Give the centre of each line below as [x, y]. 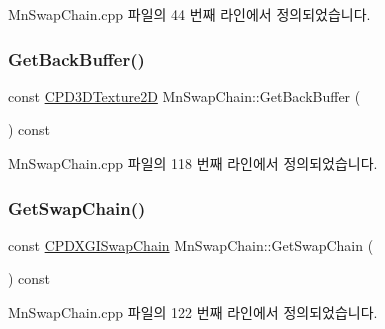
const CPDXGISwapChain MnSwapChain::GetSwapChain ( [191, 244]
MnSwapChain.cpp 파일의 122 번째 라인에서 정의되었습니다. [193, 312]
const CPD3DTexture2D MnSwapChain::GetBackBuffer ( [184, 95]
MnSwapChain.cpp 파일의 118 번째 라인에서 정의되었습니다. [193, 163]
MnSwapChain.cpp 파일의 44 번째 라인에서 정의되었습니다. [189, 14]
